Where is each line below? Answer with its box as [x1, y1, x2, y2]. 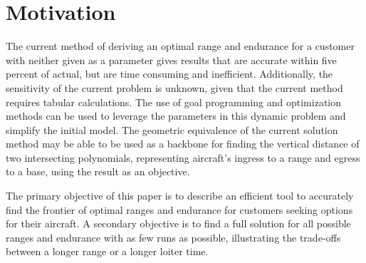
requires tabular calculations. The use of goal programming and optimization [6, 94, 342, 109]
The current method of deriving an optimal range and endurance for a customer [6, 38, 355, 53]
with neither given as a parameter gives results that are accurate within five [6, 52, 337, 67]
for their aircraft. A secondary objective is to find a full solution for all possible [6, 216, 351, 231]
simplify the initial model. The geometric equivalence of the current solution [6, 122, 338, 137]
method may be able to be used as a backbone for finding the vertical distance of [6, 136, 360, 151]
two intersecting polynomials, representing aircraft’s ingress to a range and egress [6, 150, 360, 165]
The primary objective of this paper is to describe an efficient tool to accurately [6, 188, 354, 203]
